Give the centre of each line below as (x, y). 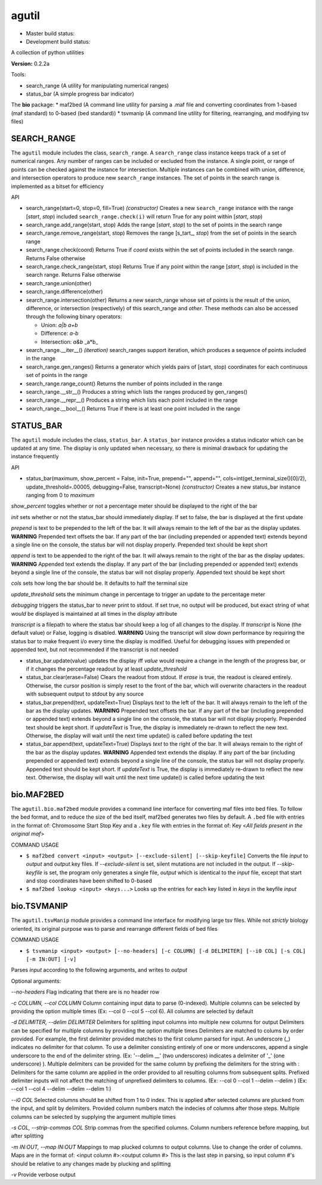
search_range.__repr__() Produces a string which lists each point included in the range (132, 400)
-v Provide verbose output (43, 1174)
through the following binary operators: (74, 317)
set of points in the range (57, 375)
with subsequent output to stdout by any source (85, 694)
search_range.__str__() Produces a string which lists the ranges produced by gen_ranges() (137, 391)
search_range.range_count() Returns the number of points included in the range (124, 383)
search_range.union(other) (59, 283)
